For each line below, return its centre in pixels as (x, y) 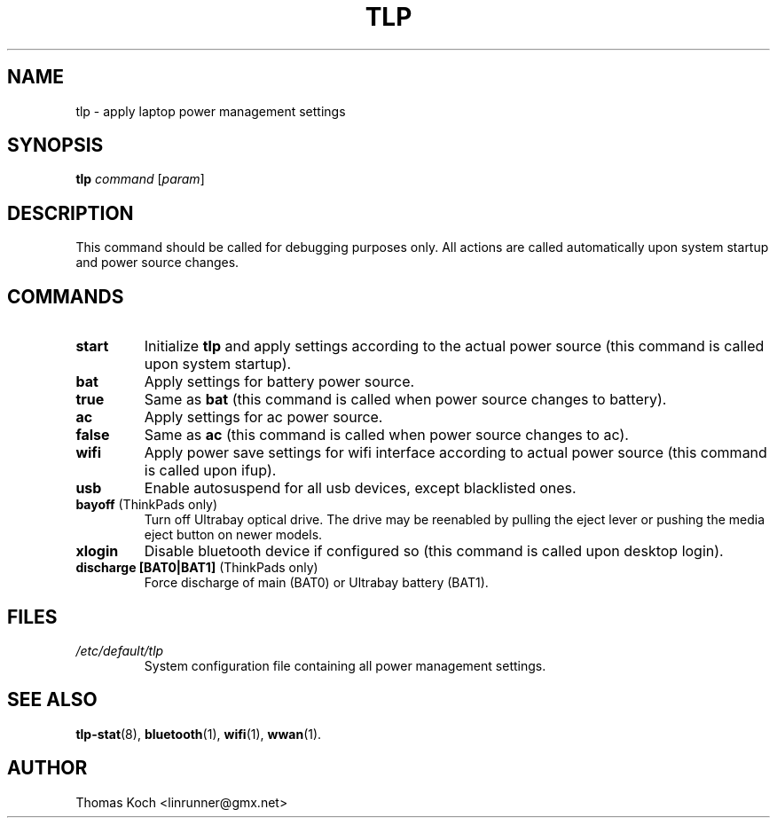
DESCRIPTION (71, 213)
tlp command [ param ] (140, 179)
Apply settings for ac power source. (263, 417)
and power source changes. (157, 263)
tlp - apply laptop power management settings (211, 111)
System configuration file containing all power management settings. (345, 665)
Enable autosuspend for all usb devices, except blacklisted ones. (360, 488)
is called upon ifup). (210, 471)
